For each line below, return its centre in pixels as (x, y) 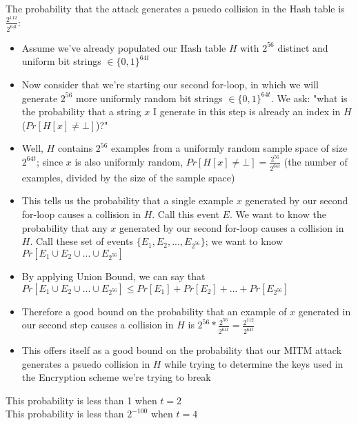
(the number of (316, 161)
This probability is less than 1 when (81, 400)
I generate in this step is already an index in (247, 111)
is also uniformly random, (129, 161)
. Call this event (186, 214)
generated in (325, 311)
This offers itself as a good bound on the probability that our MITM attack (182, 350)
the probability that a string (81, 111)
